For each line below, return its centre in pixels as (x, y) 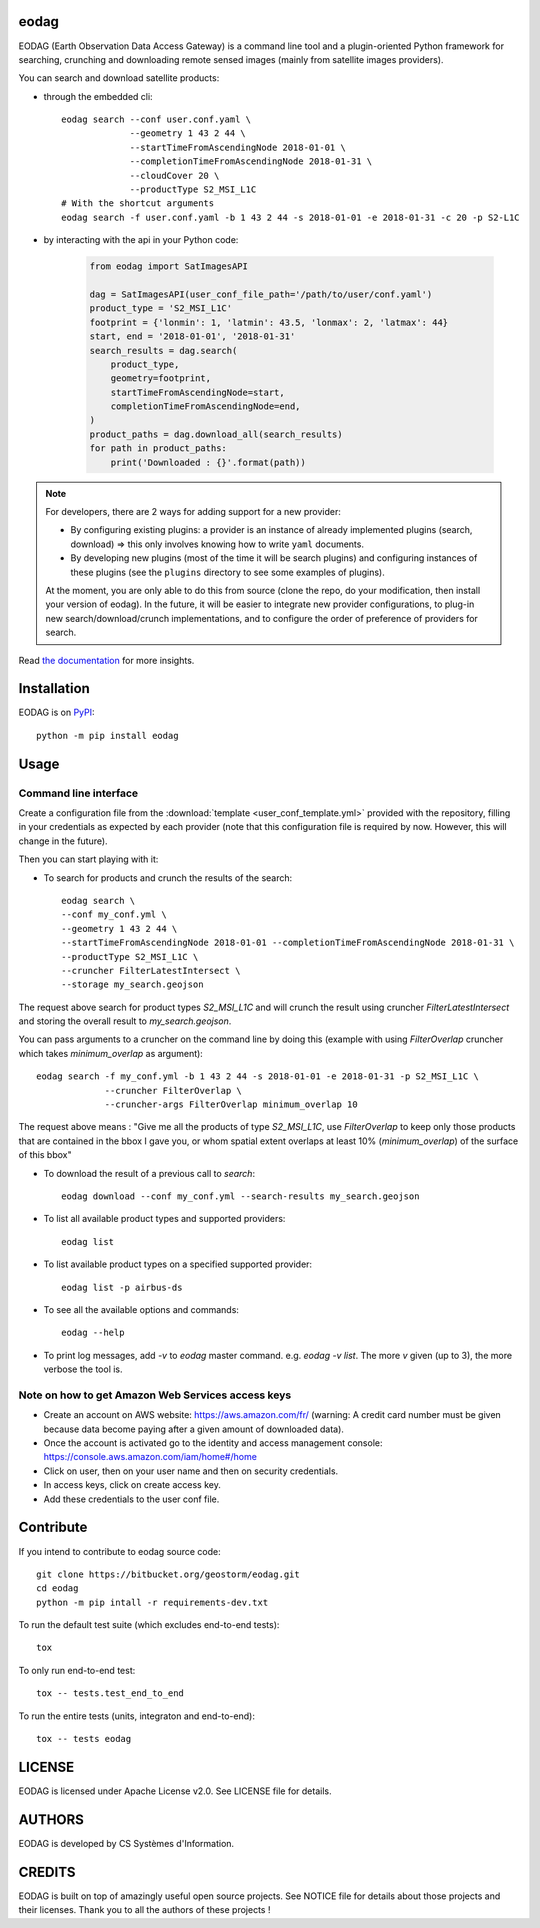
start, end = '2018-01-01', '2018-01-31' (192, 336)
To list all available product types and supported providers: (164, 1219)
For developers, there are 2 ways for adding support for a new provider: (193, 512)
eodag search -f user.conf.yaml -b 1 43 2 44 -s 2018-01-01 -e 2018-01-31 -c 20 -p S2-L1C (290, 217)
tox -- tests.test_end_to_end (110, 1693)
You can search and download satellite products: (119, 78)
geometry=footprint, (161, 378)
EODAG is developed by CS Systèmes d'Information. (126, 1843)
